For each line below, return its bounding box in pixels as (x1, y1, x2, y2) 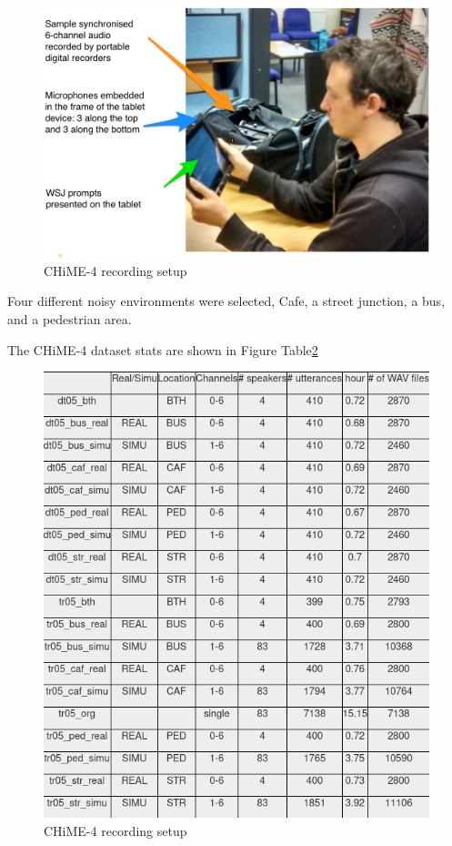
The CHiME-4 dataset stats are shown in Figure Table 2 (7, 340, 318, 359)
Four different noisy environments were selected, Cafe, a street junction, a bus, (7, 291, 446, 311)
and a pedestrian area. (7, 309, 132, 328)
